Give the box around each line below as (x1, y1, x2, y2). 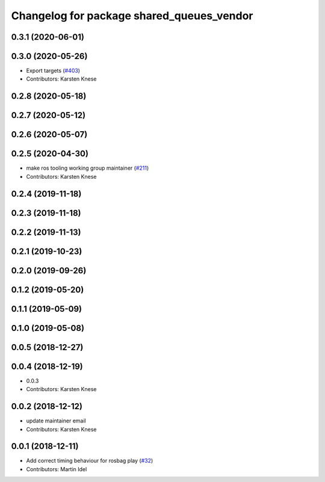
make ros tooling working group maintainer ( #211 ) (26, 164, 149, 171)
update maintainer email (26, 417, 87, 424)
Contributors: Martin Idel (26, 465, 87, 472)
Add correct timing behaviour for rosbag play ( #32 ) (26, 457, 153, 465)
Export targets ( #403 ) (26, 67, 81, 75)
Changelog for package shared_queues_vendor (11, 9, 253, 22)
